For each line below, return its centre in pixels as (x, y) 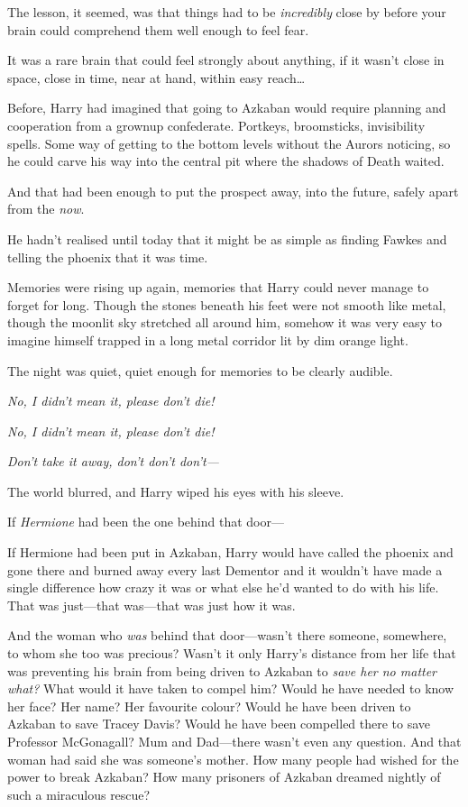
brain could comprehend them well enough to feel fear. (158, 29)
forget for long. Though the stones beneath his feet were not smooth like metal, (227, 304)
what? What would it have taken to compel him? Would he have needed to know (231, 688)
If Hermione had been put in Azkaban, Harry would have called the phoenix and (230, 552)
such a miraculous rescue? (79, 794)
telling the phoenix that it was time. (108, 257)
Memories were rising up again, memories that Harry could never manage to (218, 287)
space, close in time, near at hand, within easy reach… (156, 77)
